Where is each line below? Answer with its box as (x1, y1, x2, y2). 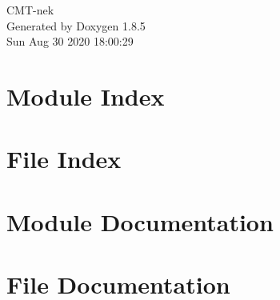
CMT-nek (6, 2, 54, 18)
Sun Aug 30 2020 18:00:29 (6, 33, 134, 50)
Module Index (6, 79, 165, 112)
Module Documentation (6, 205, 274, 238)
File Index (6, 142, 122, 175)
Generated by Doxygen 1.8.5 (6, 17, 146, 34)
